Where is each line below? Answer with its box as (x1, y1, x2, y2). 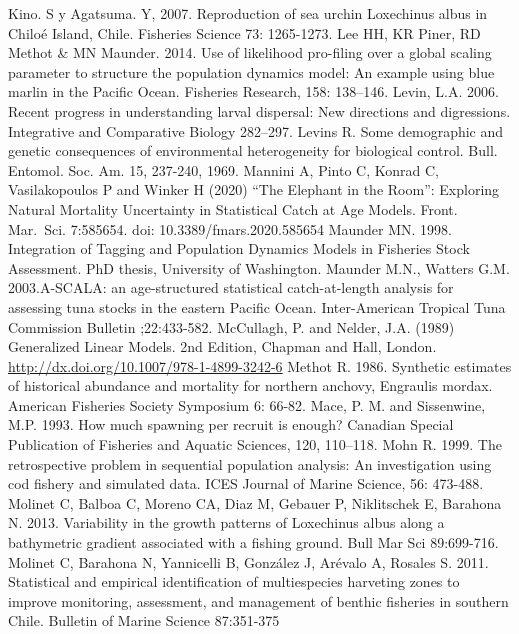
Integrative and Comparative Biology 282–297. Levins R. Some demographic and (8, 120, 504, 141)
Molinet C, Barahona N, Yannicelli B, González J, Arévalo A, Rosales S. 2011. (8, 551, 489, 572)
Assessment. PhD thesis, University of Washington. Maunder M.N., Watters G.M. (8, 257, 510, 278)
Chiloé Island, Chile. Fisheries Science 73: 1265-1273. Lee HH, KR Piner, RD (8, 22, 481, 43)
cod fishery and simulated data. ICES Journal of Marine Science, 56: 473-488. (8, 473, 484, 494)
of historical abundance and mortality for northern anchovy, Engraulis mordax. (8, 375, 493, 396)
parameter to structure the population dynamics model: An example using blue (8, 61, 495, 82)
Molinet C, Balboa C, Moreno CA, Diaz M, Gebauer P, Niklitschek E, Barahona (8, 492, 502, 513)
